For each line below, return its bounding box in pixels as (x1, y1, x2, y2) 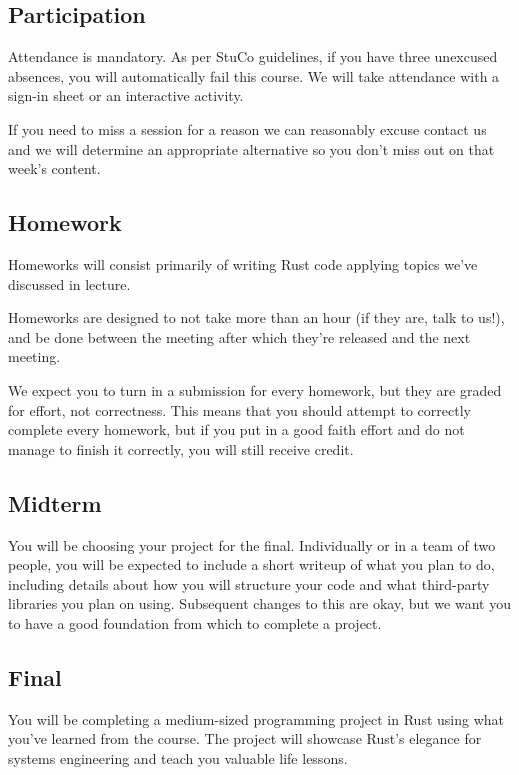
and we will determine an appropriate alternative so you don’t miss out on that (8, 138, 495, 159)
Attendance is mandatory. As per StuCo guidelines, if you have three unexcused (8, 46, 498, 67)
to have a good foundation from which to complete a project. (8, 612, 382, 633)
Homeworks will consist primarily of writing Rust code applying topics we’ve (8, 253, 478, 274)
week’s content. (8, 158, 101, 179)
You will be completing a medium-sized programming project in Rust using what (8, 708, 504, 729)
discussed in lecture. (8, 273, 131, 294)
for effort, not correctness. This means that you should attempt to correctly (8, 399, 471, 420)
